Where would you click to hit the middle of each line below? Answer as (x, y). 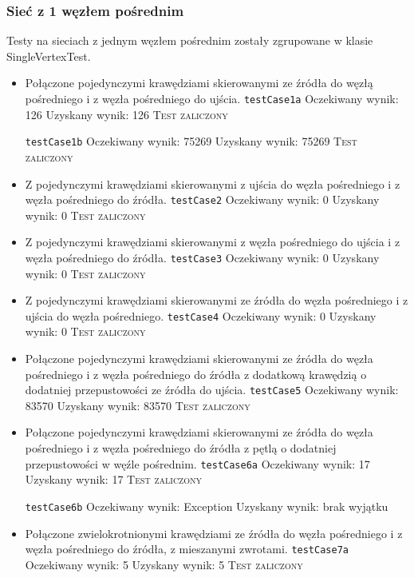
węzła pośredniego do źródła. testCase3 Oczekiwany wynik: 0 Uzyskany (202, 257)
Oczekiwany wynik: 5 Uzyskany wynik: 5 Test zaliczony (164, 564)
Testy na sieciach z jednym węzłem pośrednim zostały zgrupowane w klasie (190, 40)
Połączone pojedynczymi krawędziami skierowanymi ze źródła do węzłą (199, 83)
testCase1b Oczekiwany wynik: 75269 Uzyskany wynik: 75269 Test (191, 141)
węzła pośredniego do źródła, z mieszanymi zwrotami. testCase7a (187, 549)
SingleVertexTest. (49, 56)
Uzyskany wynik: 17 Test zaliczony (113, 479)
